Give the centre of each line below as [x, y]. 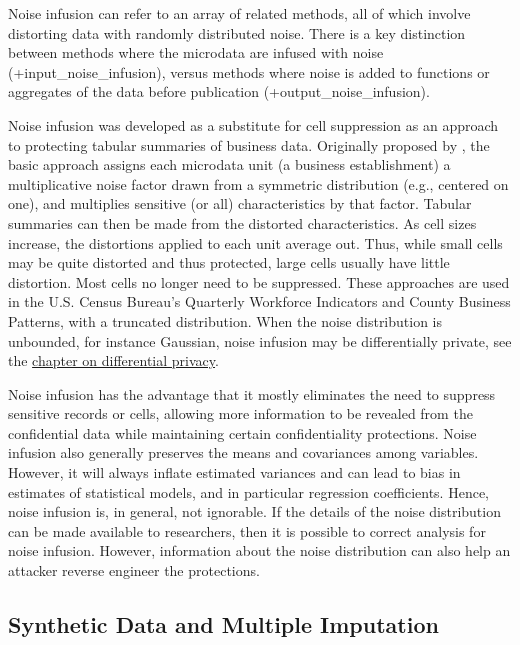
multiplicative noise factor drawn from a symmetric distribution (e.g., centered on [258, 183]
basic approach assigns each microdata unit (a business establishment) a [229, 164]
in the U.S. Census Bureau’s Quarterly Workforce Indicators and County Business [259, 301]
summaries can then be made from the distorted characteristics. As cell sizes [242, 222]
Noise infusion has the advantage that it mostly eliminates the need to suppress [252, 393]
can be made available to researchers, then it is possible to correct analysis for [247, 530]
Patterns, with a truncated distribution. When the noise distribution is [225, 320]
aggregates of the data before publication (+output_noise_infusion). [219, 91]
